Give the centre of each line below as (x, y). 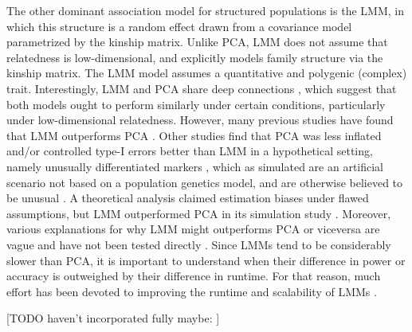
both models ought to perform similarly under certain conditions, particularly (196, 104)
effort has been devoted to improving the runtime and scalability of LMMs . (192, 291)
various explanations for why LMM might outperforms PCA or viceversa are (193, 229)
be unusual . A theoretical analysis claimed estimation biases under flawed (188, 198)
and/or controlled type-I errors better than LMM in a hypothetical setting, (190, 151)
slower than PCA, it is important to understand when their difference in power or (206, 260)
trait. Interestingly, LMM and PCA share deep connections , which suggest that (202, 88)
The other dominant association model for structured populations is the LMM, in (205, 10)
